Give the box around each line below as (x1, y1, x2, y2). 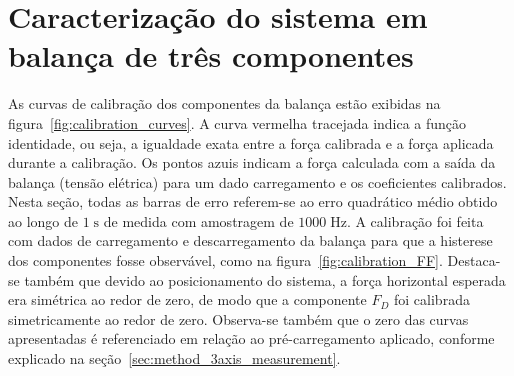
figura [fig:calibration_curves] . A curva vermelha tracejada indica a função (8, 112, 467, 133)
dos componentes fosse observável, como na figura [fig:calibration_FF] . (8, 250, 443, 271)
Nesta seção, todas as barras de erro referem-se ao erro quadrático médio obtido (8, 191, 498, 212)
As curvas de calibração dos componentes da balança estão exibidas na (8, 93, 441, 114)
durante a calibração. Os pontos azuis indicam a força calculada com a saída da (8, 152, 496, 173)
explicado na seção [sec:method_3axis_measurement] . (8, 348, 341, 369)
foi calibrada (394, 289, 470, 310)
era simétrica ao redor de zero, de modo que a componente (8, 289, 367, 310)
